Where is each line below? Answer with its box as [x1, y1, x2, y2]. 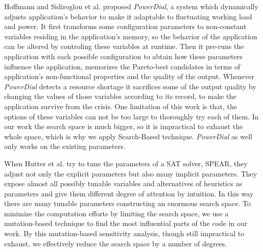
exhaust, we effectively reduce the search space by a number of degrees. [4, 238, 227, 248]
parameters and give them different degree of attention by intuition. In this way [4, 188, 254, 198]
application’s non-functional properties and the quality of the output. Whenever [4, 71, 254, 82]
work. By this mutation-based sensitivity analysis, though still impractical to [4, 228, 245, 239]
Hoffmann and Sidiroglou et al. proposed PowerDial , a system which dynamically [4, 1, 258, 11]
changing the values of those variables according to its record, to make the [4, 91, 236, 102]
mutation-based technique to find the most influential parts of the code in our [4, 218, 248, 229]
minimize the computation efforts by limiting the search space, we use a [4, 208, 229, 218]
